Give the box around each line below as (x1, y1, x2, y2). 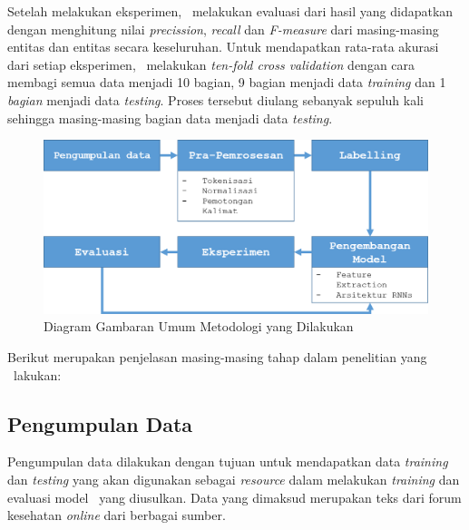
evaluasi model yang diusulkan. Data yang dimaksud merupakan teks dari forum (7, 487, 462, 506)
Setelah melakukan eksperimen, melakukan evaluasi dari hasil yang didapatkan (7, 2, 454, 20)
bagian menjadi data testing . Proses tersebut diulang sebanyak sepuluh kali (7, 90, 424, 109)
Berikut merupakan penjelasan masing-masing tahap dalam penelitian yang (7, 348, 427, 367)
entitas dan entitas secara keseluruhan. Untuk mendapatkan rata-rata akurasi (7, 37, 439, 56)
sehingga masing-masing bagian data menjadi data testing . (7, 108, 333, 127)
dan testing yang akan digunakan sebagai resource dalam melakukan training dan (7, 470, 460, 489)
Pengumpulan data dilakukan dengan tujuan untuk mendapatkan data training (7, 452, 448, 471)
